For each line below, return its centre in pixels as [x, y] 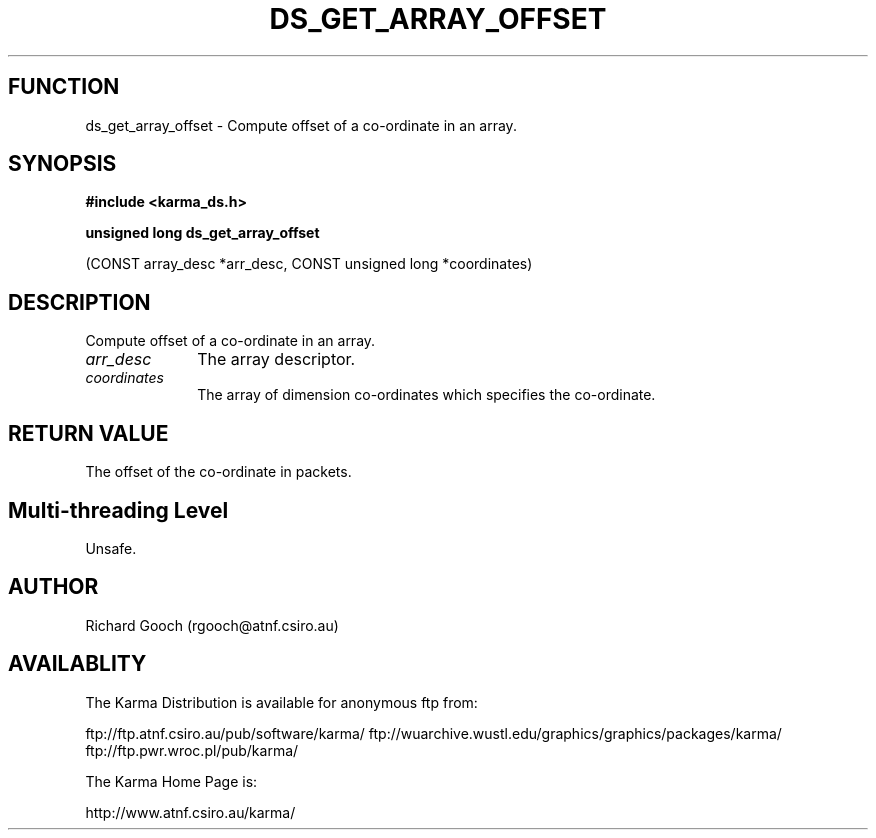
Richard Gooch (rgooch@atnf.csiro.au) [212, 625]
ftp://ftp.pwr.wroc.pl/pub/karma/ [192, 750]
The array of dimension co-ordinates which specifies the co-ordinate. [426, 395]
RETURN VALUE [88, 433]
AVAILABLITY [77, 664]
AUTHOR [53, 587]
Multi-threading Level [118, 510]
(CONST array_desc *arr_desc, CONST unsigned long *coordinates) [309, 264]
